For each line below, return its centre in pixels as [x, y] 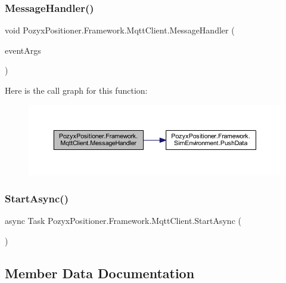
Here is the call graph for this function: [76, 90]
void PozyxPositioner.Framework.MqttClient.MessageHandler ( [120, 30]
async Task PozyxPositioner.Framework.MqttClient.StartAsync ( [123, 221]
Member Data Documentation [100, 273]
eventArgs [23, 50]
